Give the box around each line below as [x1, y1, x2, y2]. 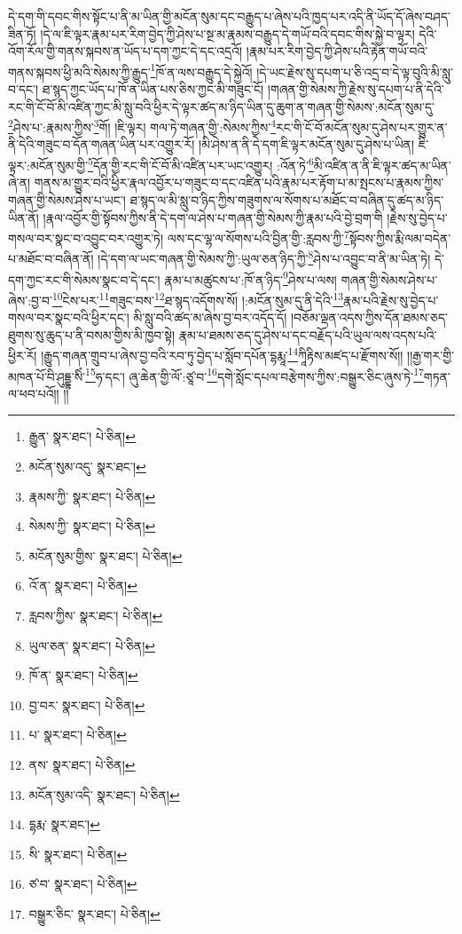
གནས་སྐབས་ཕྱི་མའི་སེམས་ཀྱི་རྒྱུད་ [8, 62, 151, 81]
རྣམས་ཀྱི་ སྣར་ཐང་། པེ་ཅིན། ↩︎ [28, 487, 156, 505]
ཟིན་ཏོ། [8, 24, 36, 43]
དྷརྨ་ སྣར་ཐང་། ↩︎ [28, 815, 100, 834]
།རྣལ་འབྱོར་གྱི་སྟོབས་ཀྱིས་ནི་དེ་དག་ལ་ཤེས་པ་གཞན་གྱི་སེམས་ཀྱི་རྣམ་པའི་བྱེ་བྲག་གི [43, 208, 383, 226]
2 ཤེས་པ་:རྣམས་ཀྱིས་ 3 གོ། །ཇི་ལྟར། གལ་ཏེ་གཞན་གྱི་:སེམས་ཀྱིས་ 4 [8, 115, 277, 136]
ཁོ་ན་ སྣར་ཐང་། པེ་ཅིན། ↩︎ [28, 666, 138, 685]
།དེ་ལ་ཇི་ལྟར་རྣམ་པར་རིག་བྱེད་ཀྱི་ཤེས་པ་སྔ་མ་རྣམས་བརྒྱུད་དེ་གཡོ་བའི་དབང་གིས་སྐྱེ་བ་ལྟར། [40, 24, 415, 43]
